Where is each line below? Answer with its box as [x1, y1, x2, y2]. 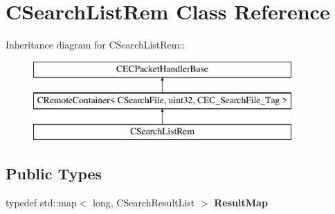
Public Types [6, 163, 102, 184]
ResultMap [214, 195, 268, 209]
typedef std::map [6, 195, 77, 209]
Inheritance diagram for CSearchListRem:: [6, 37, 185, 52]
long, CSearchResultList [93, 195, 195, 209]
